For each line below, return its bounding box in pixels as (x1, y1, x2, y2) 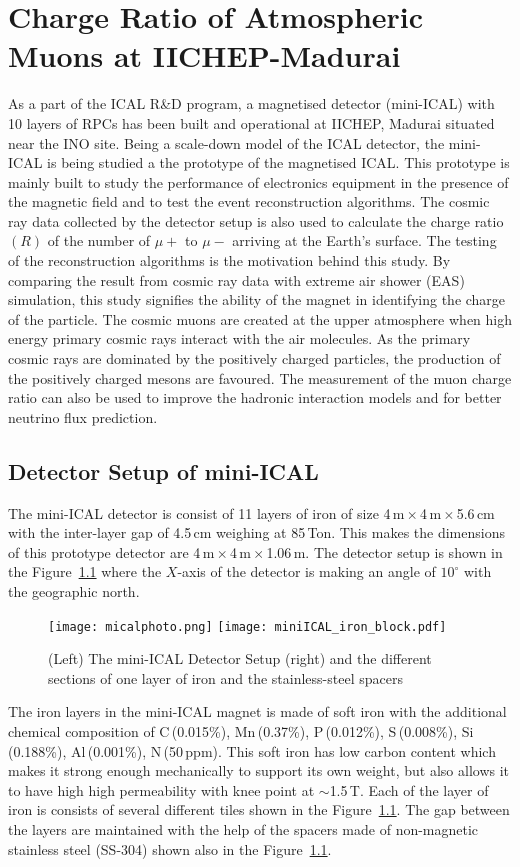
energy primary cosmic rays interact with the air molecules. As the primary (8, 328, 471, 349)
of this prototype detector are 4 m (8, 541, 215, 562)
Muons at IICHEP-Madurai (8, 35, 401, 76)
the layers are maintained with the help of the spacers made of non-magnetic (8, 818, 479, 839)
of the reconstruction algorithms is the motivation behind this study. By (8, 250, 451, 271)
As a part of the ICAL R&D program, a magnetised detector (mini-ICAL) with (8, 93, 495, 114)
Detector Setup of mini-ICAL (8, 455, 319, 486)
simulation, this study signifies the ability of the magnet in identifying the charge (8, 289, 506, 310)
